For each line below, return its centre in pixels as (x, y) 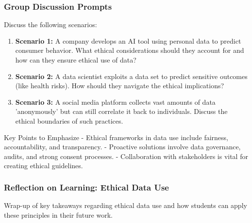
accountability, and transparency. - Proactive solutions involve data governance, (122, 147)
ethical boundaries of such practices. (69, 120)
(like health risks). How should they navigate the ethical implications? (120, 86)
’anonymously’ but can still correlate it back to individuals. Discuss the (121, 111)
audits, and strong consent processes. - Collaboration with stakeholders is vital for (126, 156)
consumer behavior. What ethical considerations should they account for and (130, 50)
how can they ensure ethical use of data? (76, 60)
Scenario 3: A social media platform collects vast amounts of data (115, 102)
